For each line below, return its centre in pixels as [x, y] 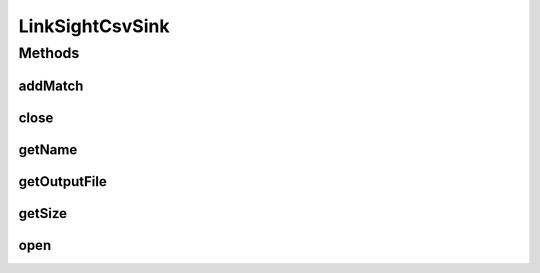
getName [48, 149]
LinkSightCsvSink [94, 26]
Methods [49, 53]
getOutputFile [62, 181]
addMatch [51, 85]
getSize [43, 213]
